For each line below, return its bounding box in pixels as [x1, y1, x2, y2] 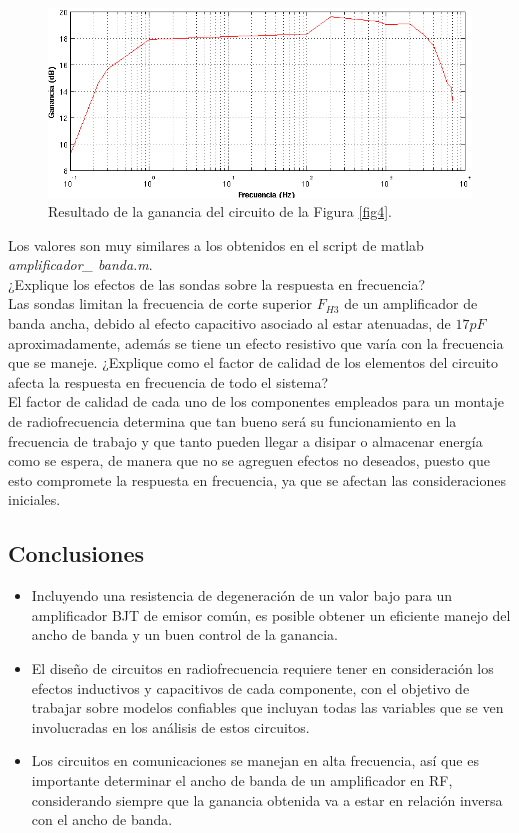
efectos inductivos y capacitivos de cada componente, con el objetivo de [31, 677, 470, 698]
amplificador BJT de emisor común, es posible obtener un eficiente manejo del [31, 604, 511, 625]
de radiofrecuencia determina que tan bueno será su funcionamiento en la [8, 411, 457, 432]
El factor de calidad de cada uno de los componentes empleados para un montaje [8, 391, 504, 412]
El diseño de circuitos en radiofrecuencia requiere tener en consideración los [31, 657, 494, 678]
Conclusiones [8, 538, 145, 569]
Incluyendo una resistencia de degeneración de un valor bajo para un [31, 585, 453, 606]
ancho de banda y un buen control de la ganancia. [31, 624, 338, 645]
